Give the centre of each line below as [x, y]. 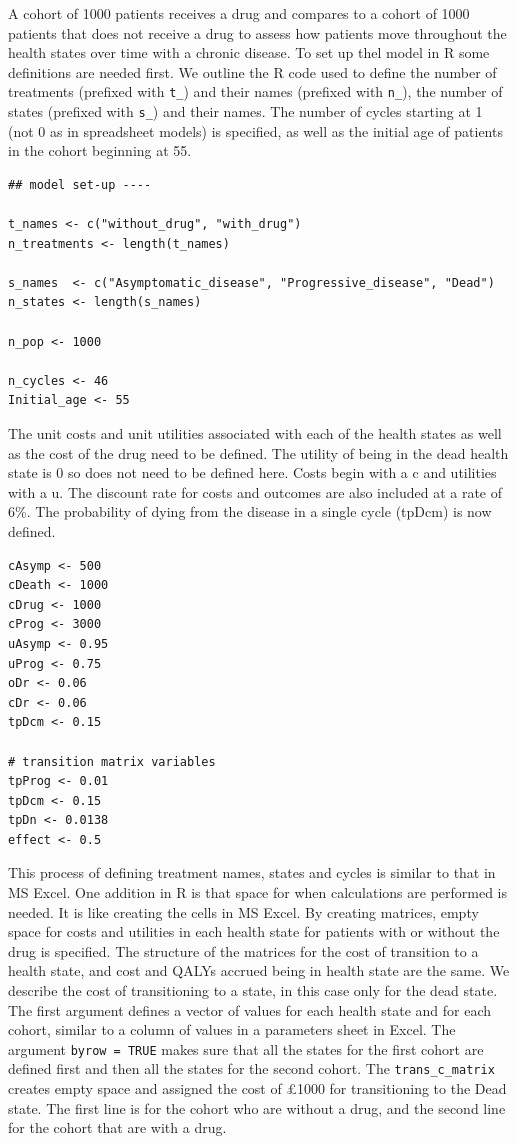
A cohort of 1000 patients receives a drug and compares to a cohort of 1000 [239, 13]
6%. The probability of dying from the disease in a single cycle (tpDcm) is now [250, 511]
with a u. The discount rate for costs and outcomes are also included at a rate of [255, 491]
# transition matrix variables [112, 761]
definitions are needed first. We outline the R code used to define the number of [252, 71]
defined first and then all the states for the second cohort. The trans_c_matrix [251, 1068]
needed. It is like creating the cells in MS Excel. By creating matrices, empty [243, 911]
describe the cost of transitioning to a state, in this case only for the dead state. [253, 990]
